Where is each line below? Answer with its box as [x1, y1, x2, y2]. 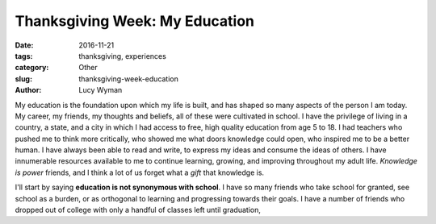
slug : [15, 73, 32, 84]
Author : [15, 85, 42, 95]
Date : [15, 40, 34, 50]
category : [15, 63, 49, 73]
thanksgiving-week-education [78, 73, 179, 84]
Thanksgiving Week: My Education [15, 12, 254, 30]
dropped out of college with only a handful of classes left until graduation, [15, 205, 262, 215]
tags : [15, 51, 33, 60]
